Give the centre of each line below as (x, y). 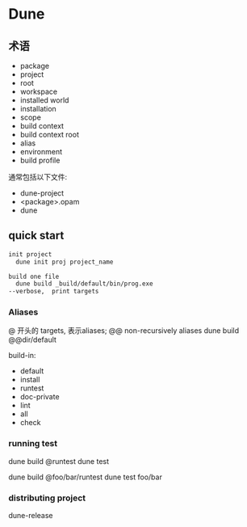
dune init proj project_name (65, 262)
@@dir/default (32, 339)
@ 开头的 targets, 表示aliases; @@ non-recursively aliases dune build (124, 331)
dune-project (42, 193)
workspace (39, 91)
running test (33, 444)
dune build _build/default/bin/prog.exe (84, 284)
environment (41, 152)
